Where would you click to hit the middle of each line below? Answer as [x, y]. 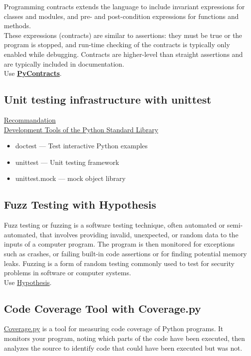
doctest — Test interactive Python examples [82, 146]
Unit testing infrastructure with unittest [108, 99]
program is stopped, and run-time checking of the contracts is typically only [117, 44]
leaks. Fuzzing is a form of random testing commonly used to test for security [119, 263]
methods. [17, 26]
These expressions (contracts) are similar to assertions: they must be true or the [123, 35]
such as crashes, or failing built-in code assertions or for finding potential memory [125, 253]
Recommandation [30, 119]
